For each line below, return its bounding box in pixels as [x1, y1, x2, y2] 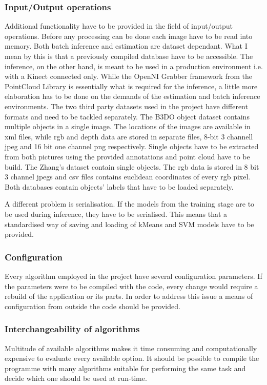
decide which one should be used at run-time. [5, 373, 147, 383]
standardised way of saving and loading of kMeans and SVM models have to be [5, 218, 254, 229]
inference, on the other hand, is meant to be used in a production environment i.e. [5, 60, 263, 71]
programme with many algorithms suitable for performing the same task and [5, 362, 246, 373]
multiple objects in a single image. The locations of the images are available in [5, 121, 251, 132]
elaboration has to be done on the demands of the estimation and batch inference [5, 91, 260, 102]
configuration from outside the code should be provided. [5, 300, 180, 311]
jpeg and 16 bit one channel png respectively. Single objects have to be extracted [5, 141, 259, 152]
